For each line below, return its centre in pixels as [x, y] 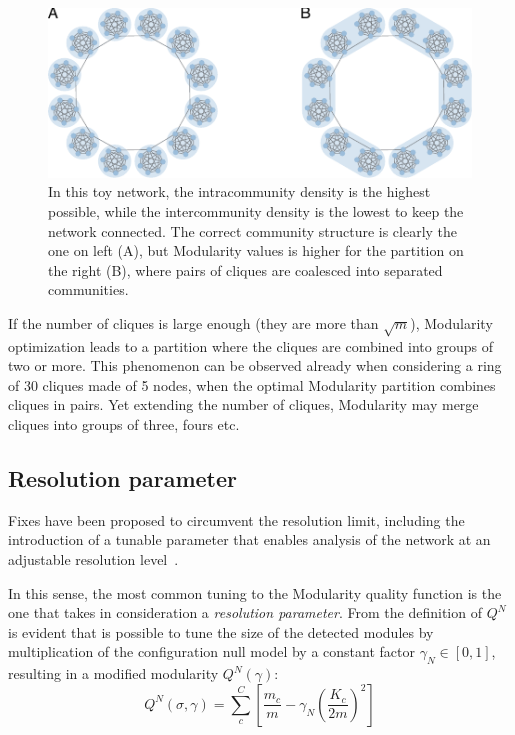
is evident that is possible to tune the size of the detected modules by [221, 631]
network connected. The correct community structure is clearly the [253, 230]
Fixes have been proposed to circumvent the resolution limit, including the [236, 519]
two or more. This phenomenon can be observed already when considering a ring [255, 365]
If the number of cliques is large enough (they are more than [193, 322]
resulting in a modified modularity [113, 673]
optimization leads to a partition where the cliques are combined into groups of [250, 345]
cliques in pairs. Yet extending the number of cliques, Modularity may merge [243, 404]
